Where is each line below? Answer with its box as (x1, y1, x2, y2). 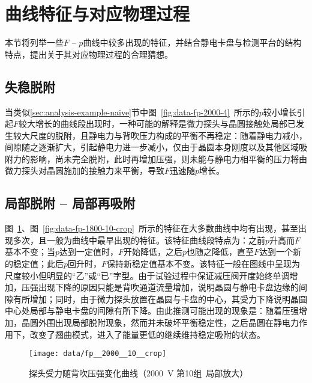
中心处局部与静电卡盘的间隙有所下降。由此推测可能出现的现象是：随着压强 (5, 304, 299, 317)
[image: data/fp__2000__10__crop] (29, 349, 167, 358)
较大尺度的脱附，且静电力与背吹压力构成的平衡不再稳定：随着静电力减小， (13, 129, 307, 141)
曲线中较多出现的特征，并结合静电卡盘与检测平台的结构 (83, 36, 302, 49)
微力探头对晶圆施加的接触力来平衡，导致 (5, 164, 164, 177)
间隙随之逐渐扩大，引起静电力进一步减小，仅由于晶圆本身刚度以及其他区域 (5, 141, 299, 153)
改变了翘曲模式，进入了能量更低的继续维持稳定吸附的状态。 (29, 328, 265, 340)
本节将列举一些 (5, 36, 64, 49)
